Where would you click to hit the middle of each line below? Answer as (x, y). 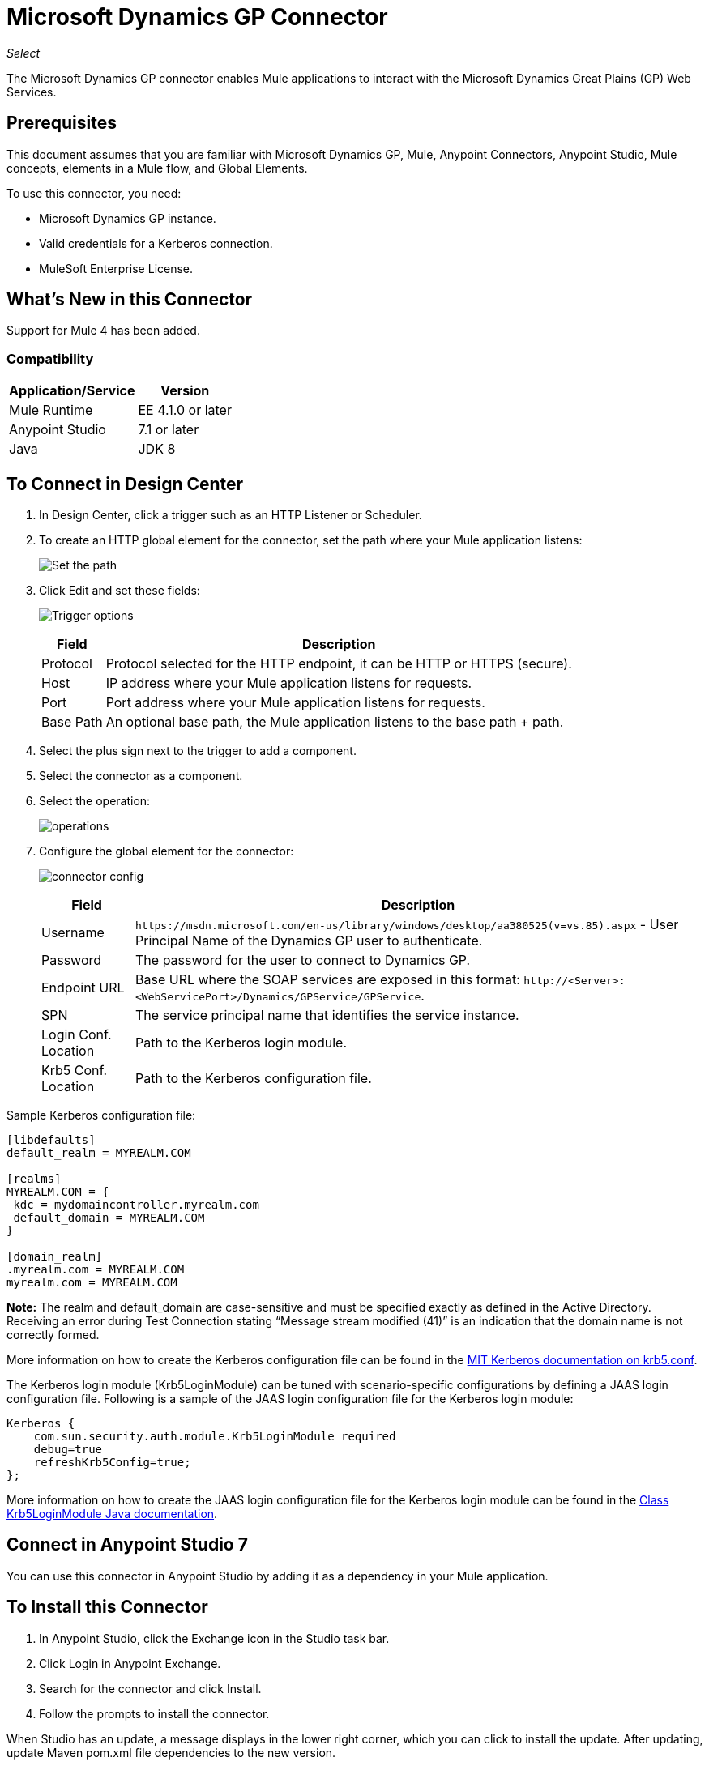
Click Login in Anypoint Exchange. (130, 1663)
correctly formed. (53, 1335)
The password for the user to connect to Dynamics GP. (303, 960)
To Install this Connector (107, 1607)
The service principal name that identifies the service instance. (327, 1015)
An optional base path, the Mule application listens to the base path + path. (335, 722)
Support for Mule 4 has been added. (103, 331)
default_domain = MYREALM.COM (109, 1218)
